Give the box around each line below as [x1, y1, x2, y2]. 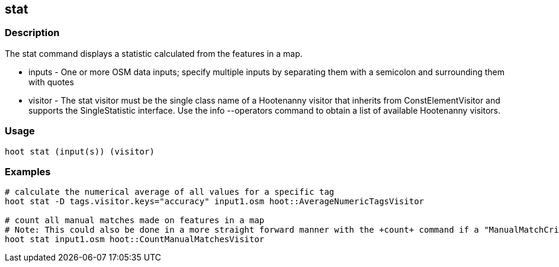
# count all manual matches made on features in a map [5, 215, 265, 226]
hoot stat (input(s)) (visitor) [5, 146, 155, 156]
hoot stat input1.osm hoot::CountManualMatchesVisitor [5, 234, 265, 245]
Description [5, 27, 60, 39]
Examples [5, 165, 51, 178]
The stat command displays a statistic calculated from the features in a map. [5, 48, 303, 59]
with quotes [28, 76, 74, 87]
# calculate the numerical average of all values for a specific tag [5, 187, 335, 197]
